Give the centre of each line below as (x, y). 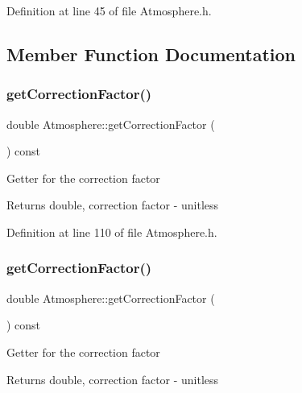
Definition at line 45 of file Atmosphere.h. (109, 10)
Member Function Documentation (151, 54)
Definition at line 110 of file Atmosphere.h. (112, 232)
